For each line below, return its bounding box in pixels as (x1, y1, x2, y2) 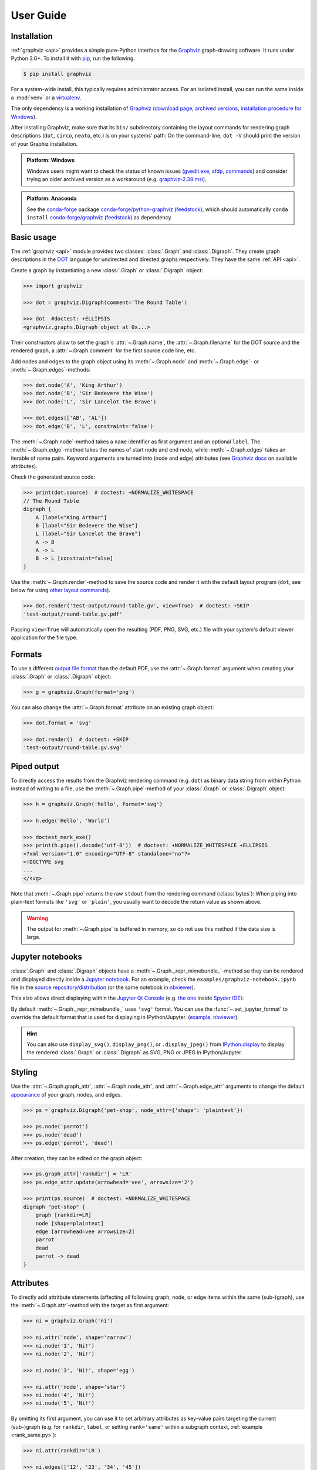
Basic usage (11, 232, 57, 242)
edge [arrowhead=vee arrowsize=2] (35, 1228, 135, 1235)
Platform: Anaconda (26, 195, 77, 202)
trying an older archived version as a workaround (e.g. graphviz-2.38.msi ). (26, 175, 207, 182)
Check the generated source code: (11, 473, 96, 480)
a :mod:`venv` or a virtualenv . (11, 94, 82, 101)
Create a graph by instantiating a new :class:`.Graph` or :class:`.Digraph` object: (11, 266, 203, 273)
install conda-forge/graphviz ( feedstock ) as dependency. (26, 214, 173, 221)
